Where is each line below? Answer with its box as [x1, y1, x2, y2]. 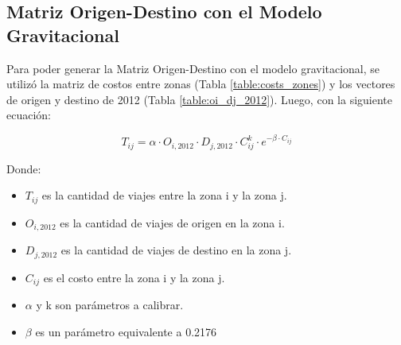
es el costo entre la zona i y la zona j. [43, 269, 225, 285]
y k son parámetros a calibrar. [36, 297, 184, 313]
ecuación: [6, 107, 51, 123]
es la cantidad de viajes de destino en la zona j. [60, 242, 292, 258]
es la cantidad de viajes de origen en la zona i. [60, 214, 285, 231]
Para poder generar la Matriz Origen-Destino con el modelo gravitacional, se [6, 60, 380, 76]
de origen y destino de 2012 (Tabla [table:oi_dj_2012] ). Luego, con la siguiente [6, 91, 392, 107]
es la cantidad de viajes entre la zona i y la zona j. [41, 187, 287, 204]
